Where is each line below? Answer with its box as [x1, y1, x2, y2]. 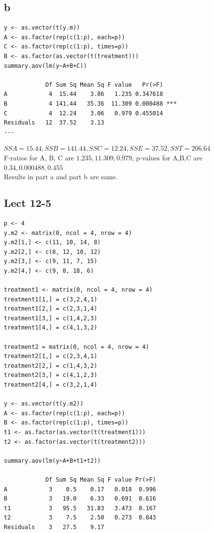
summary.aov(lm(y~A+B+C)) [4, 62, 87, 69]
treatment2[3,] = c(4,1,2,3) [4, 372, 98, 379]
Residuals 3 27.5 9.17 [4, 523, 104, 531]
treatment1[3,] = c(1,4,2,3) [4, 314, 98, 322]
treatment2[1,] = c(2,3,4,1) [4, 353, 98, 360]
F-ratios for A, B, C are [4, 152, 74, 162]
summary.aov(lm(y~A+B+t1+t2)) [4, 457, 101, 464]
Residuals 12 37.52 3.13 [4, 119, 104, 126]
